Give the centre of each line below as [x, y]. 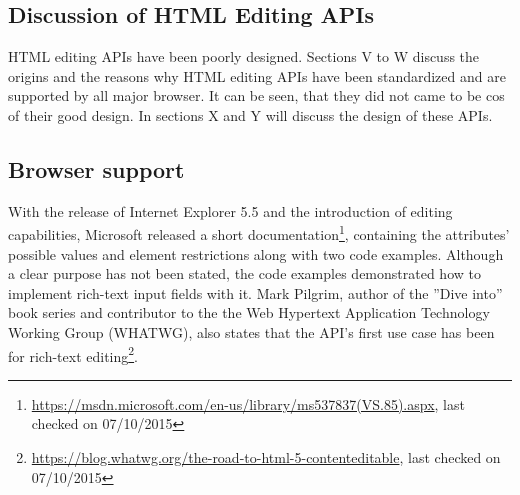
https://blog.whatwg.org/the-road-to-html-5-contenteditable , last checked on [266, 457]
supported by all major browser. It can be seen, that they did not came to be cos [256, 95]
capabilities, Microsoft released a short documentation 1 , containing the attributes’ [259, 233]
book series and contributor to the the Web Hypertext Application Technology [249, 312]
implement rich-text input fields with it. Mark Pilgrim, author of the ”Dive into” [255, 292]
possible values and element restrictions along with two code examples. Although [256, 253]
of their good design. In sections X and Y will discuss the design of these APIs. [250, 114]
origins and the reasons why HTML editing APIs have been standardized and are [257, 75]
